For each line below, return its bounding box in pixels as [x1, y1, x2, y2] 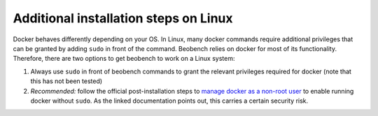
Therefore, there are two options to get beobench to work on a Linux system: [13, 55, 235, 63]
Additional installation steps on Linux [13, 10, 233, 26]
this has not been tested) [30, 77, 103, 85]
